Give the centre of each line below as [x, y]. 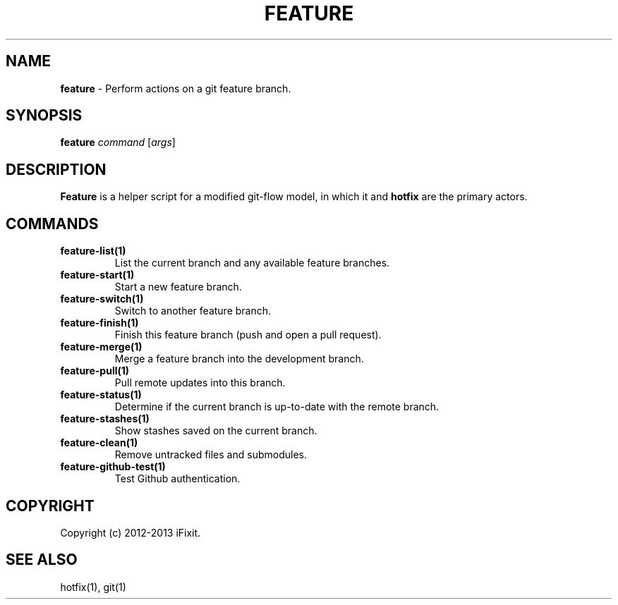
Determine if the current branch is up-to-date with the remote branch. [277, 407]
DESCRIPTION [56, 169]
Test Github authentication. [177, 479]
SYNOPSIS [44, 116]
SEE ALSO [42, 560]
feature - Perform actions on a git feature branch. [176, 88]
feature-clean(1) [99, 443]
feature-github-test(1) [113, 467]
